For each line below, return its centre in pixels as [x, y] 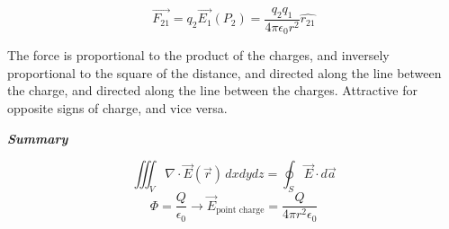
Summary [38, 138]
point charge [240, 210]
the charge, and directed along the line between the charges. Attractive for [213, 90]
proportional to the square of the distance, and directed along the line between [224, 72]
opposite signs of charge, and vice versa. [117, 108]
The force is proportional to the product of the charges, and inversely [198, 55]
